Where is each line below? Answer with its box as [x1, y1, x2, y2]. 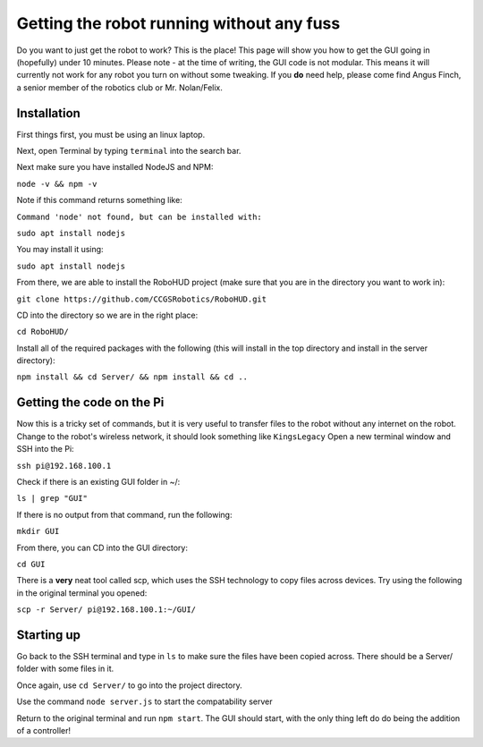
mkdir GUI [16, 526, 60, 537]
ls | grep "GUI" [16, 493, 89, 504]
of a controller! [16, 725, 72, 735]
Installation [16, 106, 80, 121]
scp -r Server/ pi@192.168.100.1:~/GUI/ [16, 605, 197, 615]
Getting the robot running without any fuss [16, 13, 341, 33]
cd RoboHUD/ [16, 327, 69, 337]
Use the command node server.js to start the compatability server [16, 696, 273, 707]
